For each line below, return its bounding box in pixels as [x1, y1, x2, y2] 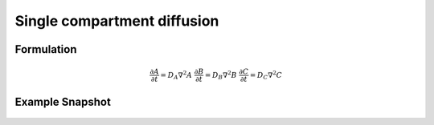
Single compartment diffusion [14, 12, 219, 30]
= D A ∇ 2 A [160, 69, 193, 82]
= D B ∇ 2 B [205, 69, 237, 82]
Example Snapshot [14, 95, 112, 108]
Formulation [14, 42, 77, 56]
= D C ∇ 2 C [249, 69, 283, 82]
